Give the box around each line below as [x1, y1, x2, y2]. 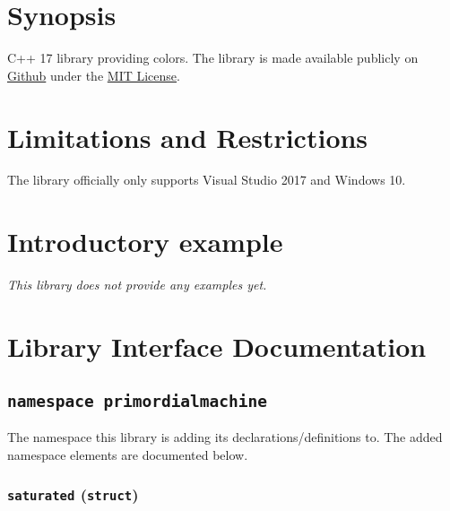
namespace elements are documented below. [7, 445, 248, 463]
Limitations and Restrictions [7, 118, 368, 155]
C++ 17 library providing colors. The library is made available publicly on [7, 48, 419, 67]
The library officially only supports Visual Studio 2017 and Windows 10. [7, 170, 406, 189]
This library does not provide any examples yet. [7, 275, 267, 294]
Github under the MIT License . [7, 65, 180, 84]
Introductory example [7, 223, 283, 260]
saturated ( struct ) [7, 483, 139, 506]
